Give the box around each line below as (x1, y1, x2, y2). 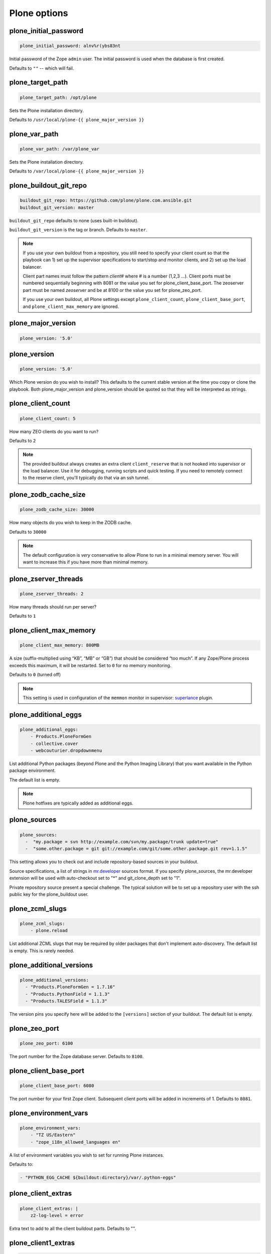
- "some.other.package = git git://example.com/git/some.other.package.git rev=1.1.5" (25, 846, 248, 852)
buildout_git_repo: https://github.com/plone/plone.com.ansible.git (20, 198, 192, 203)
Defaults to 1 (9, 613, 36, 619)
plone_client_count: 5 (20, 415, 76, 421)
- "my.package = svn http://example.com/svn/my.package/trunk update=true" (25, 839, 218, 845)
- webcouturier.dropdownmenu (30, 748, 102, 753)
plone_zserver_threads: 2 (20, 591, 84, 597)
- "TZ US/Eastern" (30, 1132, 76, 1138)
